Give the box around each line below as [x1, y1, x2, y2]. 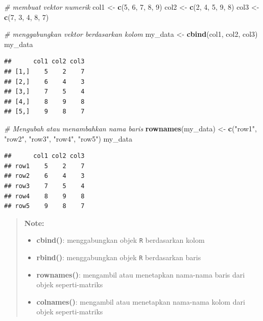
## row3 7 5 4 [4, 182, 85, 190]
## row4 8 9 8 [4, 192, 85, 200]
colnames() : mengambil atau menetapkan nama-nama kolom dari [36, 296, 245, 307]
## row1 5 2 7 [4, 162, 85, 170]
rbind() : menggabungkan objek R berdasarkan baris [36, 251, 201, 262]
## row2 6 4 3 [4, 172, 85, 180]
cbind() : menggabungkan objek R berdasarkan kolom [36, 235, 205, 245]
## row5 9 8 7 [4, 202, 85, 210]
